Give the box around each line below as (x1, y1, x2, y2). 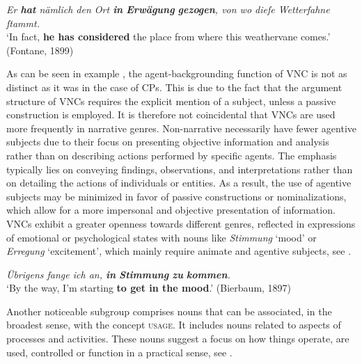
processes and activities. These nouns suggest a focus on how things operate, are (6, 331, 349, 346)
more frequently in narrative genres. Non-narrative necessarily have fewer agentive (6, 120, 357, 135)
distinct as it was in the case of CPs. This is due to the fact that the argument (6, 79, 343, 94)
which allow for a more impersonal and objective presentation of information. (6, 203, 336, 217)
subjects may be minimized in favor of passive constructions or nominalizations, (6, 189, 347, 203)
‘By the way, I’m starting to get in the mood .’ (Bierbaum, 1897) (6, 280, 292, 295)
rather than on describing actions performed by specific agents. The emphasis (6, 148, 337, 162)
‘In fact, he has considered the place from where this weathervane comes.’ (6, 29, 331, 44)
